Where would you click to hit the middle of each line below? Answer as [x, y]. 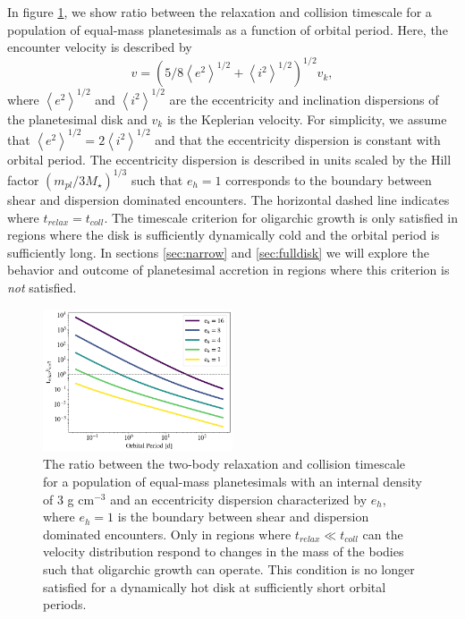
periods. [65, 604]
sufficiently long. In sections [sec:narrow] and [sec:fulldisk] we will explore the [218, 252]
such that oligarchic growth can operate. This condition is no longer [229, 568]
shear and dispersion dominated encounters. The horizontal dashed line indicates [228, 199]
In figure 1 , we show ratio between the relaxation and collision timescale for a [220, 12]
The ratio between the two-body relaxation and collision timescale [224, 464]
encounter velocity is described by [100, 47]
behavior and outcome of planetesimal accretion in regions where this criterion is [228, 270]
